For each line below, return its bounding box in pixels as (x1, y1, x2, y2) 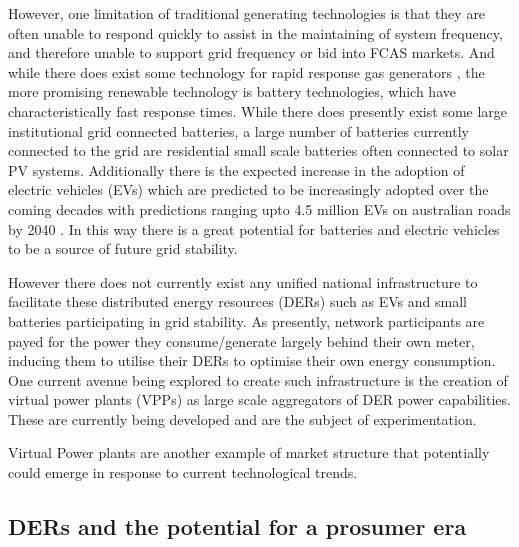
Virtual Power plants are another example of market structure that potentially (8, 442, 490, 463)
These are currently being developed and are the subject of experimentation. (8, 408, 477, 429)
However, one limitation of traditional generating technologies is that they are (8, 3, 486, 23)
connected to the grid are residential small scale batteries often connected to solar (8, 140, 509, 161)
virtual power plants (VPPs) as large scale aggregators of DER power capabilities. (8, 389, 511, 410)
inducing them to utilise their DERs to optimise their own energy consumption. (8, 350, 496, 371)
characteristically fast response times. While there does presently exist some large (8, 100, 508, 121)
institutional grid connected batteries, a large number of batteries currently (8, 120, 469, 141)
